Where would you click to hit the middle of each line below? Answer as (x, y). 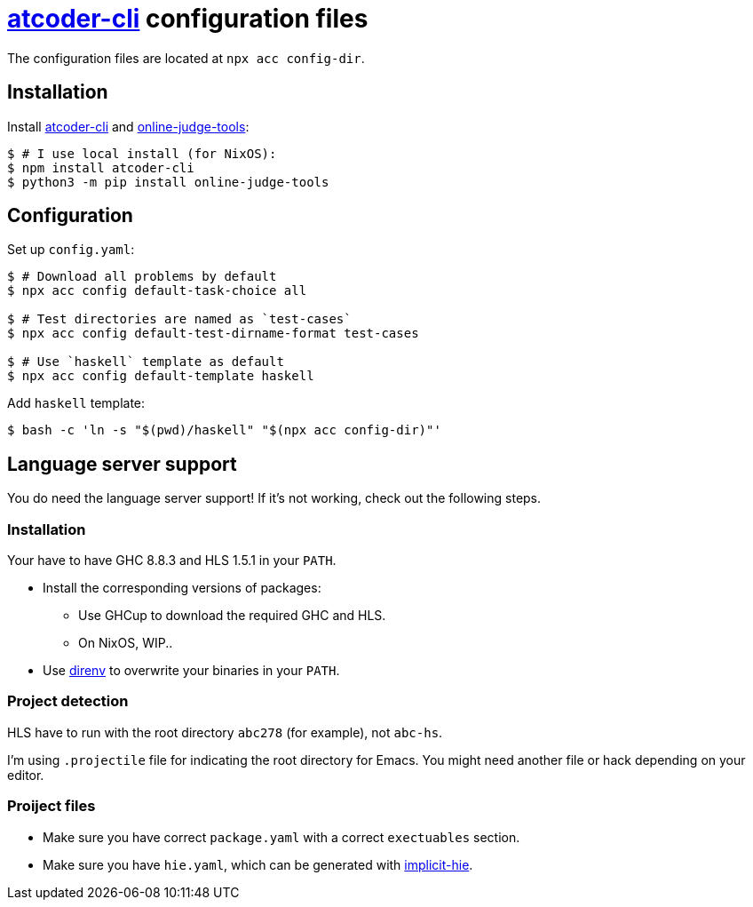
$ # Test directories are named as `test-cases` (179, 319)
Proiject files (52, 806)
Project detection (68, 701)
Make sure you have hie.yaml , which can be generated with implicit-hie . (258, 864)
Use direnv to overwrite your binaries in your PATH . (191, 671)
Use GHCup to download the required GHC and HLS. (232, 616)
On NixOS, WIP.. (126, 643)
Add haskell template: (76, 403)
